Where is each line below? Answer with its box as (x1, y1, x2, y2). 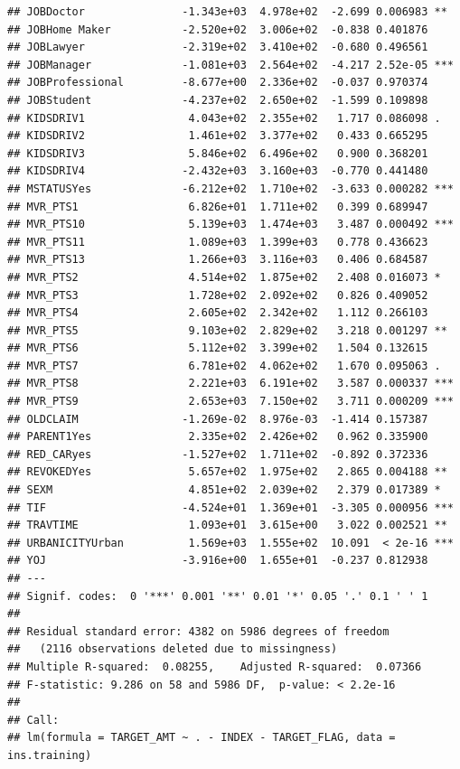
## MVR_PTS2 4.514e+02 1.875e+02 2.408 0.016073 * (7, 270, 441, 284)
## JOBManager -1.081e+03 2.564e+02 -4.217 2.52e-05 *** (7, 58, 454, 71)
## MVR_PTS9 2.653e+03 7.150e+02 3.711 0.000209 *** (7, 395, 454, 408)
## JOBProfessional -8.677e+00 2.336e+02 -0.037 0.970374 (7, 76, 428, 89)
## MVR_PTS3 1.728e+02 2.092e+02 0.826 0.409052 (7, 288, 428, 302)
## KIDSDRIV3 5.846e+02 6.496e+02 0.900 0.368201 (7, 146, 428, 160)
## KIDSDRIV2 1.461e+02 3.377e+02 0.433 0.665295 (7, 129, 428, 143)
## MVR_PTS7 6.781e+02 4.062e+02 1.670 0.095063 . (7, 359, 441, 372)
